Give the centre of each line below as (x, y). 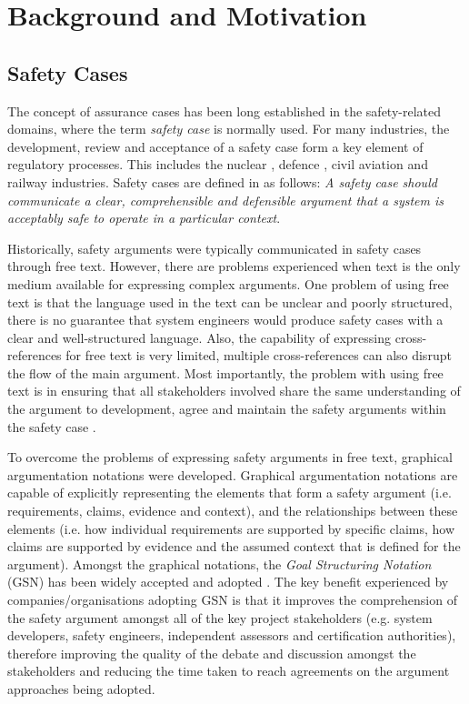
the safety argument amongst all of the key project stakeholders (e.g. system (220, 617)
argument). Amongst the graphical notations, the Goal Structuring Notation (220, 563)
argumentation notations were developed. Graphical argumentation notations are (233, 474)
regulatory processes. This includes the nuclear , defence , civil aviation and (218, 164)
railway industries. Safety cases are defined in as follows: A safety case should (222, 181)
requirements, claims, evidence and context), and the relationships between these (233, 511)
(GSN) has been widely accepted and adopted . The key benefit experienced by (228, 582)
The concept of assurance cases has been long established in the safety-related (225, 111)
